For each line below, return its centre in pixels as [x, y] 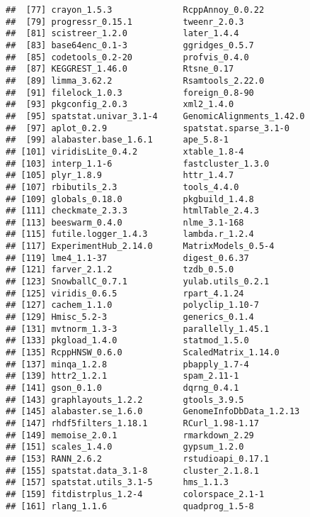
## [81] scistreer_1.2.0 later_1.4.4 [122, 34]
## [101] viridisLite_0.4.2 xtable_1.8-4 [125, 151]
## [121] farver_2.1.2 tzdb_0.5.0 [120, 270]
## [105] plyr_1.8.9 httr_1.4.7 [120, 176]
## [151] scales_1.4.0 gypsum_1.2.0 [125, 447]
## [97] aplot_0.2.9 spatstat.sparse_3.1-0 [148, 128]
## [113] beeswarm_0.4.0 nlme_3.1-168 [125, 222]
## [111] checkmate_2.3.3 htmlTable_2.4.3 [132, 211]
